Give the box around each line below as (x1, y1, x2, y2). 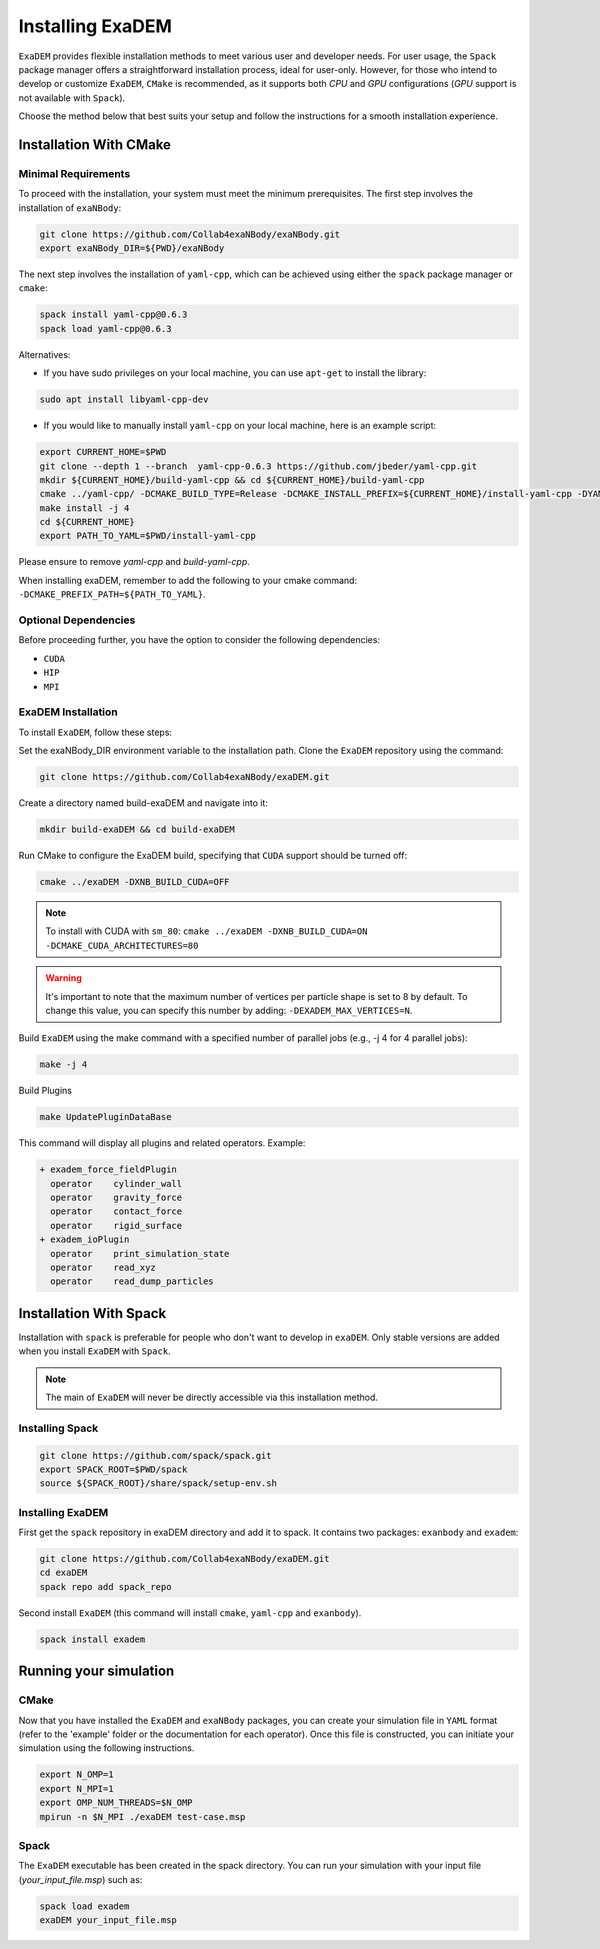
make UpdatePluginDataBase (39, 1111, 172, 1123)
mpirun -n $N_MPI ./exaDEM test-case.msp (39, 1811, 246, 1822)
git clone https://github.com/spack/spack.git (39, 1450, 272, 1461)
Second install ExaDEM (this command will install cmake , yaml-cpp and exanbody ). (18, 1606, 362, 1619)
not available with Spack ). (18, 91, 126, 104)
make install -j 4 (39, 502, 130, 514)
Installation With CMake (18, 136, 172, 153)
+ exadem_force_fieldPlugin (39, 1164, 177, 1175)
